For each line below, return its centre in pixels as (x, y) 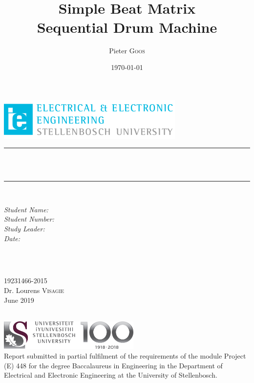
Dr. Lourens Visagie (34, 290)
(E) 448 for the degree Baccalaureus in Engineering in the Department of (113, 365)
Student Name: (26, 209)
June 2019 (19, 300)
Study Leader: (24, 229)
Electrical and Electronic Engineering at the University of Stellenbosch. (111, 375)
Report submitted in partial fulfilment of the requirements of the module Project (125, 355)
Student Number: (29, 219)
